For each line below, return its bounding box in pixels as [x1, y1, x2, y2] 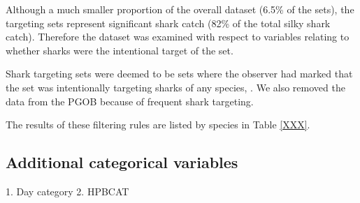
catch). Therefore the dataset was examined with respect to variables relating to [6, 29, 350, 44]
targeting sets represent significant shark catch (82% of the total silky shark [6, 15, 331, 30]
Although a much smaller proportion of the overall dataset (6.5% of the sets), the [6, 2, 354, 16]
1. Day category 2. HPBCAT [6, 183, 129, 198]
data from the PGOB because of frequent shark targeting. [6, 93, 254, 108]
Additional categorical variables [6, 151, 238, 173]
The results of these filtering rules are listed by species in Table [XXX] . [6, 117, 310, 132]
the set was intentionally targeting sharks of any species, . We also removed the [6, 80, 345, 94]
